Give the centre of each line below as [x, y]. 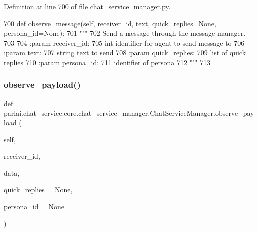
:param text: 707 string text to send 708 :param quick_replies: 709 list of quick [125, 53]
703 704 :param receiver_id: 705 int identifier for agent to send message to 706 [124, 43]
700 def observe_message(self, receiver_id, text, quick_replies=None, [110, 23]
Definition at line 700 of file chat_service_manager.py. [87, 6]
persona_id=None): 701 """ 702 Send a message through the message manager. [125, 33]
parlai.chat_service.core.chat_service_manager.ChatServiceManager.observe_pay [129, 113]
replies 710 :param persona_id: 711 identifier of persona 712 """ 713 [107, 62]
